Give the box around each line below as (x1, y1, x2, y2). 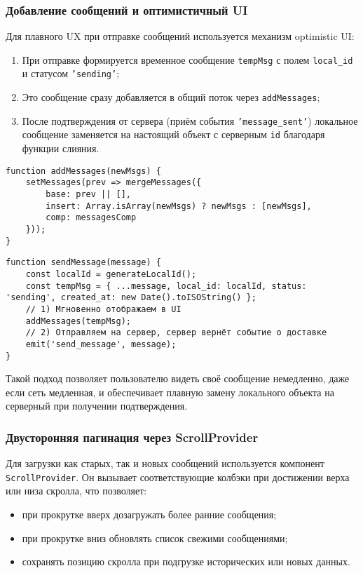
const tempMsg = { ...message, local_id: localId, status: (25, 281, 307, 291)
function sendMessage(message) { (6, 257, 161, 268)
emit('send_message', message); (25, 339, 177, 349)
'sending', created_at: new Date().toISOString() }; (6, 292, 256, 303)
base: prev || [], (46, 189, 131, 199)
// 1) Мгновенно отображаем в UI (25, 304, 181, 314)
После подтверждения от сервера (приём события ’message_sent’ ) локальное (22, 113, 358, 128)
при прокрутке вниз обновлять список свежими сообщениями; (22, 530, 288, 545)
